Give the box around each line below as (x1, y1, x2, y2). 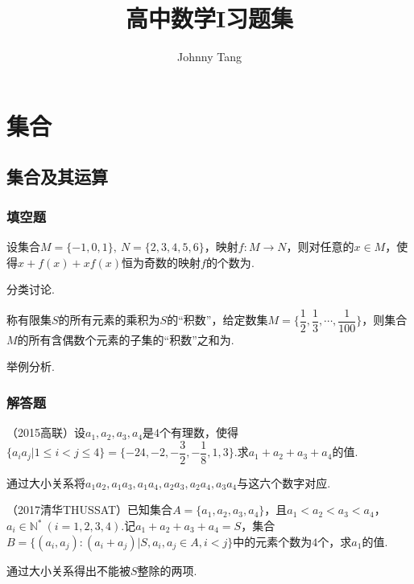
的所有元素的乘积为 (58, 311, 160, 328)
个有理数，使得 (159, 424, 239, 441)
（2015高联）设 (6, 424, 85, 441)
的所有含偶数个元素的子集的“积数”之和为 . (17, 331, 234, 348)
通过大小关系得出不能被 (6, 561, 130, 578)
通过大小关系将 (6, 474, 85, 491)
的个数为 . (205, 253, 255, 270)
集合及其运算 (6, 164, 108, 189)
